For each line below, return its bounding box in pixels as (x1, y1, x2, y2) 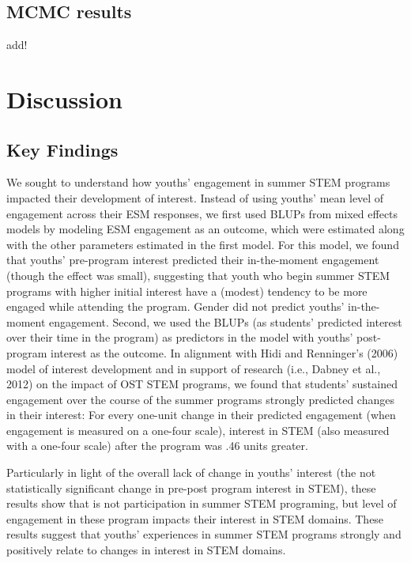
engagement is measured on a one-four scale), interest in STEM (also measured (6, 421, 390, 438)
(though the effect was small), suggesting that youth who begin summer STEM (6, 266, 390, 283)
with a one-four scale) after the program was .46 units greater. (6, 437, 308, 454)
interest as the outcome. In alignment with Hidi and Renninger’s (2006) (51, 344, 398, 361)
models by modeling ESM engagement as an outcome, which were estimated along (6, 221, 405, 237)
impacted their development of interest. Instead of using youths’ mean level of (6, 189, 384, 206)
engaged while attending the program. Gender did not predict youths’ (6, 298, 345, 315)
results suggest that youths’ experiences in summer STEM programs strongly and (6, 526, 402, 542)
